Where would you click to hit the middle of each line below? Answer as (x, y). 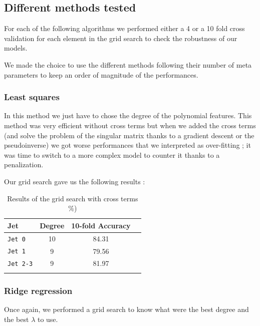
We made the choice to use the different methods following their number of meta (128, 64)
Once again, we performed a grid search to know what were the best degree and (126, 309)
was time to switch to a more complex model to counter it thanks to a (112, 154)
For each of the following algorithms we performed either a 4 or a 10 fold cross (124, 28)
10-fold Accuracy (101, 225)
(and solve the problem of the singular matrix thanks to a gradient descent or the (129, 135)
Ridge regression (38, 290)
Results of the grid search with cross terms (73, 198)
